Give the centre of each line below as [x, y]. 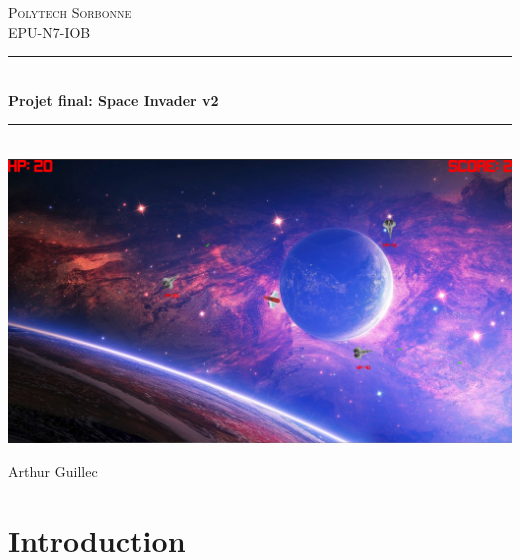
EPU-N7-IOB [49, 31]
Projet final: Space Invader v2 [113, 99]
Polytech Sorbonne [70, 12]
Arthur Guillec [53, 471]
